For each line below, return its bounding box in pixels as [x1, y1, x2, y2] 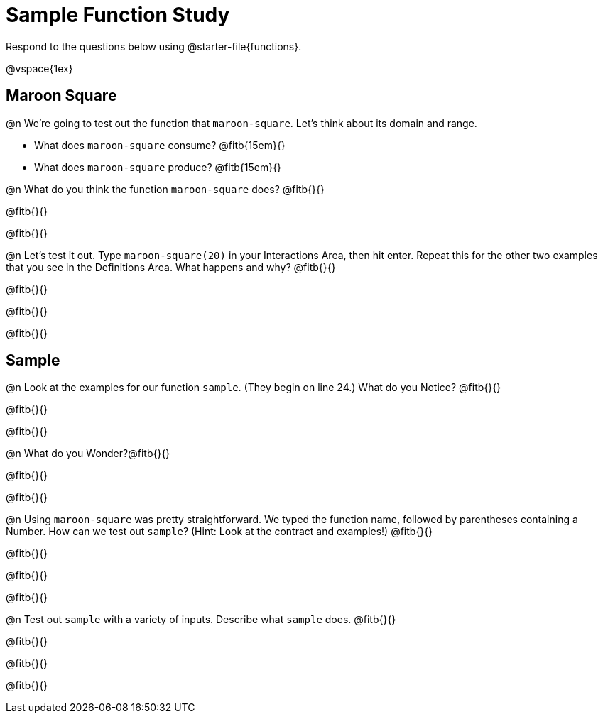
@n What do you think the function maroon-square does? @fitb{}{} [6, 182, 325, 195]
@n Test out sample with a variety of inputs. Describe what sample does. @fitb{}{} [6, 613, 396, 626]
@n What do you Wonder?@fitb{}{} [6, 447, 170, 460]
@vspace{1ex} [6, 62, 73, 75]
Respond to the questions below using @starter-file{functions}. [6, 40, 302, 53]
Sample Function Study [6, 3, 230, 27]
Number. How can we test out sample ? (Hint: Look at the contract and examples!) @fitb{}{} [6, 525, 433, 538]
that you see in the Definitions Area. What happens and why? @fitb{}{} [6, 260, 336, 273]
